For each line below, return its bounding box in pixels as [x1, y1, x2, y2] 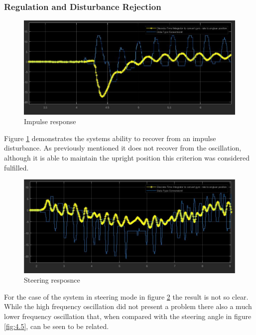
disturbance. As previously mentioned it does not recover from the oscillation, [4, 143, 242, 153]
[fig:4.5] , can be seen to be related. [4, 321, 109, 331]
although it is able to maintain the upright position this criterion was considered [4, 153, 250, 163]
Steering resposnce [24, 275, 80, 285]
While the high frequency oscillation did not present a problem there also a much [4, 301, 252, 312]
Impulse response [24, 116, 76, 127]
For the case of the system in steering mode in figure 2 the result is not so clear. [4, 291, 249, 302]
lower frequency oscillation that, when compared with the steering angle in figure [4, 311, 252, 321]
